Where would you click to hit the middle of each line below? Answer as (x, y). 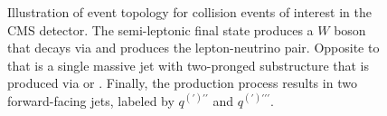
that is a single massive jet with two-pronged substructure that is (189, 65)
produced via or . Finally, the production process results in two (182, 83)
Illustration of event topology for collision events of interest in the (189, 12)
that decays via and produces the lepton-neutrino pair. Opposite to (193, 48)
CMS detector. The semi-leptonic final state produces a (160, 29)
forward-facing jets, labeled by (91, 100)
